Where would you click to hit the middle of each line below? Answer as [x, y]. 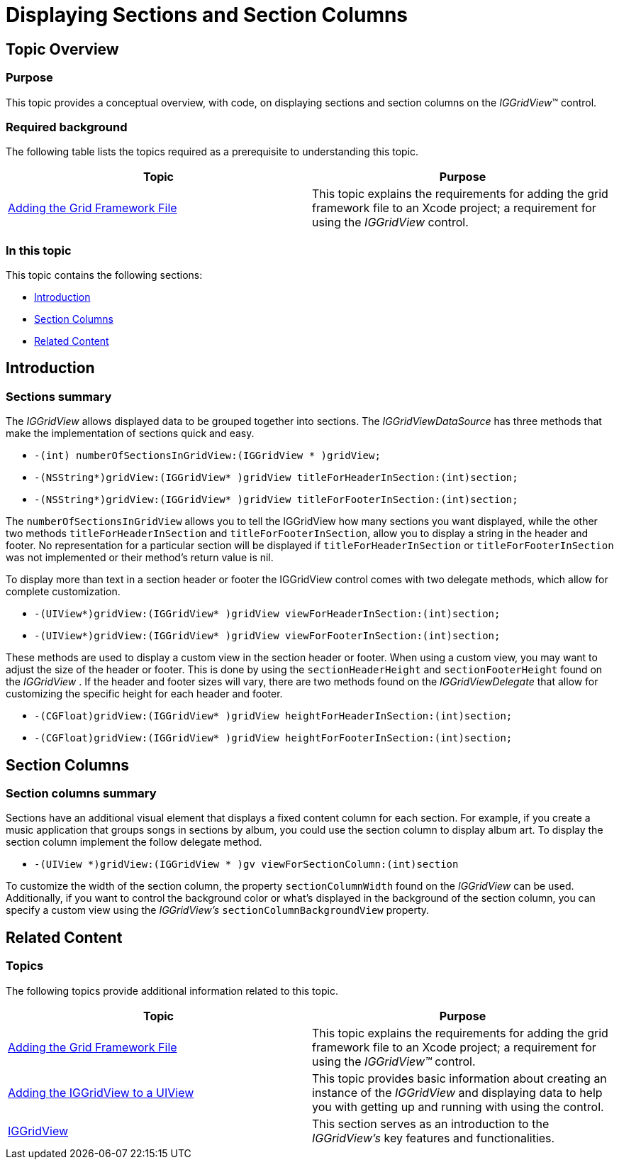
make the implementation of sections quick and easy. [130, 434]
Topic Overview [62, 49]
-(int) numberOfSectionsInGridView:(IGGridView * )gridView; [207, 456]
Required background [67, 127]
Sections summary [59, 396]
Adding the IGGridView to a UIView [101, 1092]
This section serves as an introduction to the [431, 1123]
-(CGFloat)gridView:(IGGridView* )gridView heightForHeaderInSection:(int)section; [273, 716]
